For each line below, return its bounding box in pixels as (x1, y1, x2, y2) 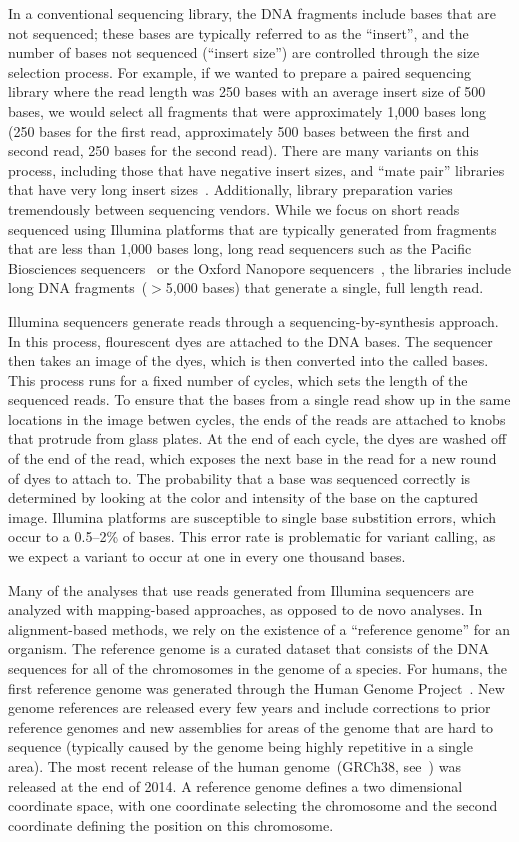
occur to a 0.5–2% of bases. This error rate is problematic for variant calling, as (8, 526, 496, 547)
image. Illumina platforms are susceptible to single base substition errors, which (8, 506, 497, 527)
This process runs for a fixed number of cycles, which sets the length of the (8, 369, 468, 390)
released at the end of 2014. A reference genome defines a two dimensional (8, 775, 463, 796)
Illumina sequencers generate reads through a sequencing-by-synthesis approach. (8, 310, 499, 331)
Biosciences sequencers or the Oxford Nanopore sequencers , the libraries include (8, 257, 512, 278)
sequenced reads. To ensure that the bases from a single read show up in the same (8, 389, 511, 410)
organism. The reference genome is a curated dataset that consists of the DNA (8, 638, 490, 659)
